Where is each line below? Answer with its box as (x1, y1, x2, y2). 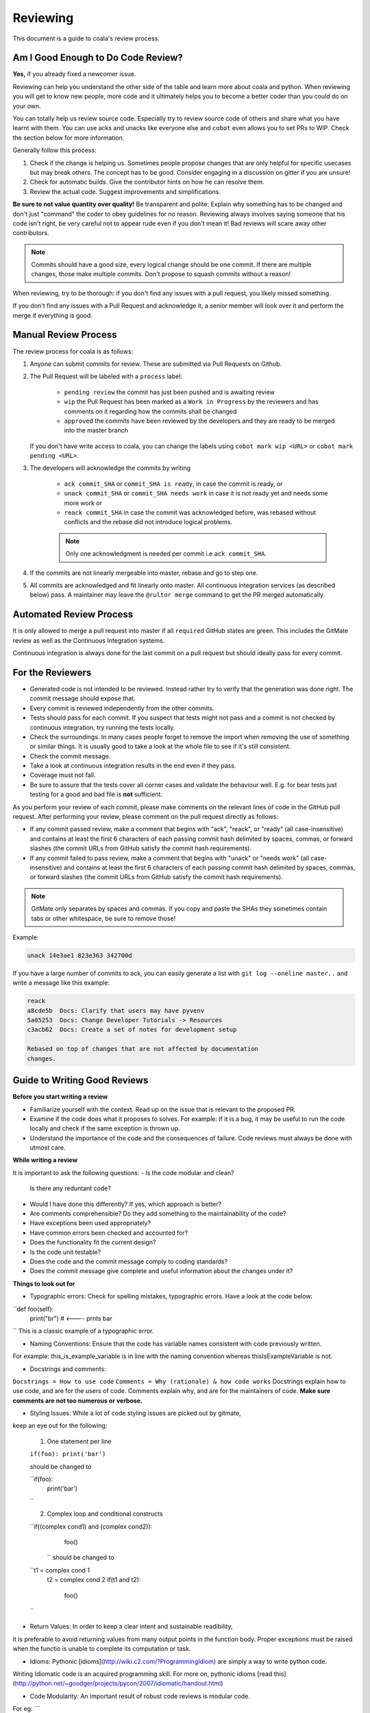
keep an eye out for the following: (12, 1422, 108, 1430)
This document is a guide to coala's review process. (12, 34, 160, 42)
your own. (12, 101, 41, 110)
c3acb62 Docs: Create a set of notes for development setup (27, 1026, 237, 1034)
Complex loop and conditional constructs (47, 1509, 164, 1518)
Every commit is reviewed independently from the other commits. (29, 704, 214, 712)
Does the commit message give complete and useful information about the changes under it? (29, 1267, 293, 1275)
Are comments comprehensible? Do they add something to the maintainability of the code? (29, 1209, 286, 1218)
